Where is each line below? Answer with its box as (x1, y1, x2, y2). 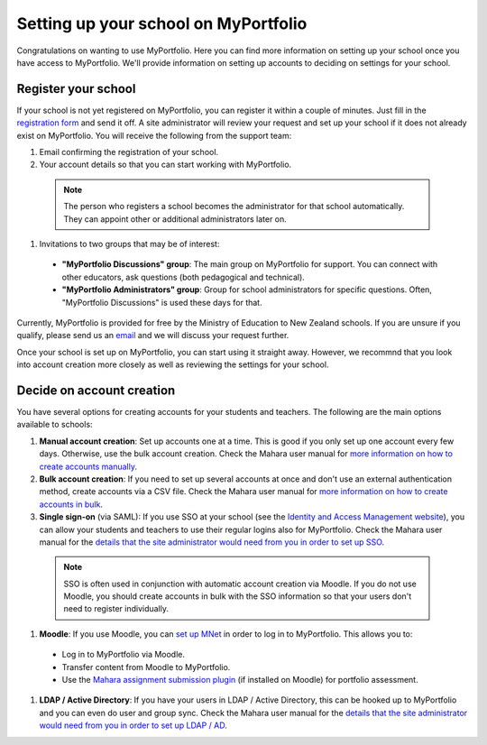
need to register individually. (63, 603, 169, 614)
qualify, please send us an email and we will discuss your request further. (16, 330, 289, 341)
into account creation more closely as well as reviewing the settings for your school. (16, 359, 329, 370)
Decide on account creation (16, 382, 176, 398)
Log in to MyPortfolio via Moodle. (61, 649, 185, 660)
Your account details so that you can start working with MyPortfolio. (39, 159, 292, 170)
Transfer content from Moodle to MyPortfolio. (61, 661, 231, 672)
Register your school (16, 81, 136, 97)
